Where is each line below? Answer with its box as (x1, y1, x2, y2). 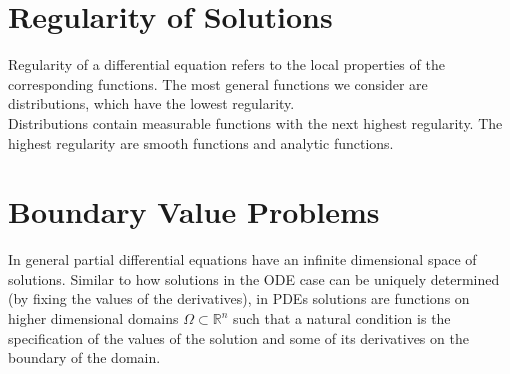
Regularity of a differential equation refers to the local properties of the (8, 54, 445, 75)
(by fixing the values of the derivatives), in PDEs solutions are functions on (8, 288, 470, 309)
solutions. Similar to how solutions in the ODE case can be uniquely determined (8, 268, 500, 289)
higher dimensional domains (8, 308, 179, 328)
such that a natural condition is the (232, 308, 451, 328)
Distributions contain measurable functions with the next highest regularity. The (8, 112, 503, 133)
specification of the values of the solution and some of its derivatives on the (8, 327, 469, 348)
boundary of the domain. (8, 347, 161, 368)
